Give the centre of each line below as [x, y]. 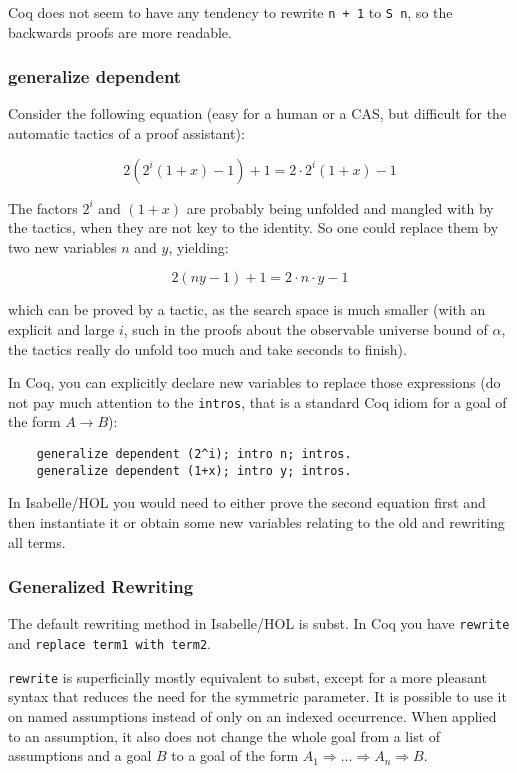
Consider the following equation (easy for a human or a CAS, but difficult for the [257, 113]
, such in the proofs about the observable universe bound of [305, 329]
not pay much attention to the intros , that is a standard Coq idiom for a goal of [257, 401]
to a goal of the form [235, 755]
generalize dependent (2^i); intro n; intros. [194, 454]
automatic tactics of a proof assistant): [126, 133]
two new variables [62, 246]
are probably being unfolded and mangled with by [340, 207]
